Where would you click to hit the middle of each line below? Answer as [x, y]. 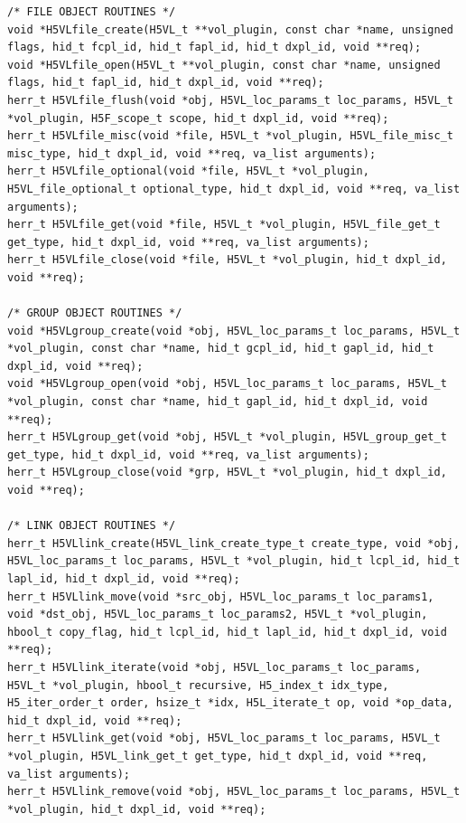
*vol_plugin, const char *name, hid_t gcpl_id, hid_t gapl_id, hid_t [221, 349]
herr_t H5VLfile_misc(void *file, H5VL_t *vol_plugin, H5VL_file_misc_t [230, 136]
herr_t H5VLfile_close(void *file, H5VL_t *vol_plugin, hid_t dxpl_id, [227, 260]
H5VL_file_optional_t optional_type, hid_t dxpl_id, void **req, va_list [234, 189]
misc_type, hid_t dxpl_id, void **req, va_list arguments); [192, 153]
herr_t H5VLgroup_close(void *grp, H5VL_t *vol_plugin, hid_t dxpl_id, [227, 473]
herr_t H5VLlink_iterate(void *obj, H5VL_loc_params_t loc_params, [214, 667]
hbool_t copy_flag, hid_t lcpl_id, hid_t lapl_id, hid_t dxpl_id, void [227, 632]
